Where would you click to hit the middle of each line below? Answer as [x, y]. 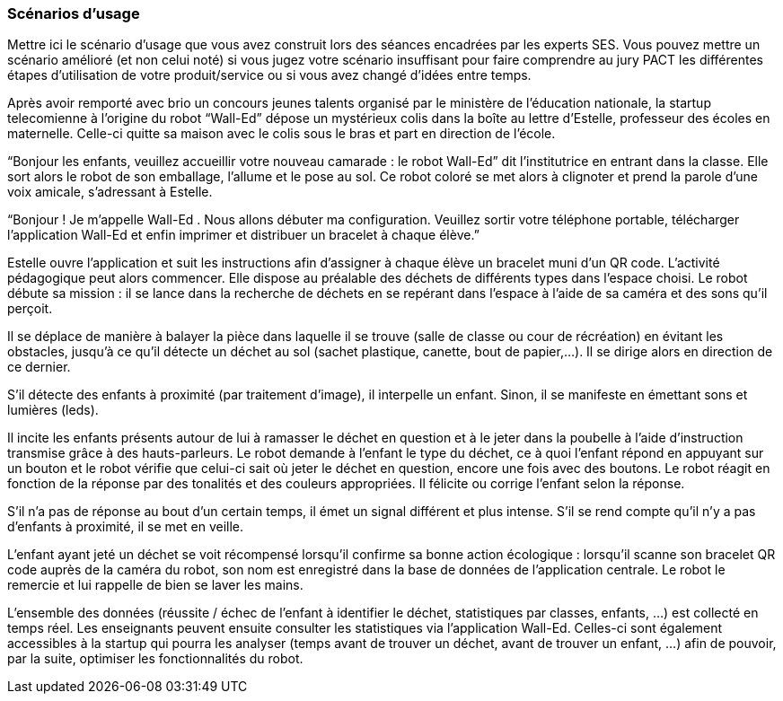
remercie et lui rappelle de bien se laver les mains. [155, 585]
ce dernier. [39, 367]
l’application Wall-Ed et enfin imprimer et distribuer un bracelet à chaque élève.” [243, 235]
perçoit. [30, 309]
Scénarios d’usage [74, 13]
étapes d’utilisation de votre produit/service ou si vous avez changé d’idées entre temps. [269, 75]
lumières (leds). [53, 410]
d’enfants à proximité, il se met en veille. [126, 527]
